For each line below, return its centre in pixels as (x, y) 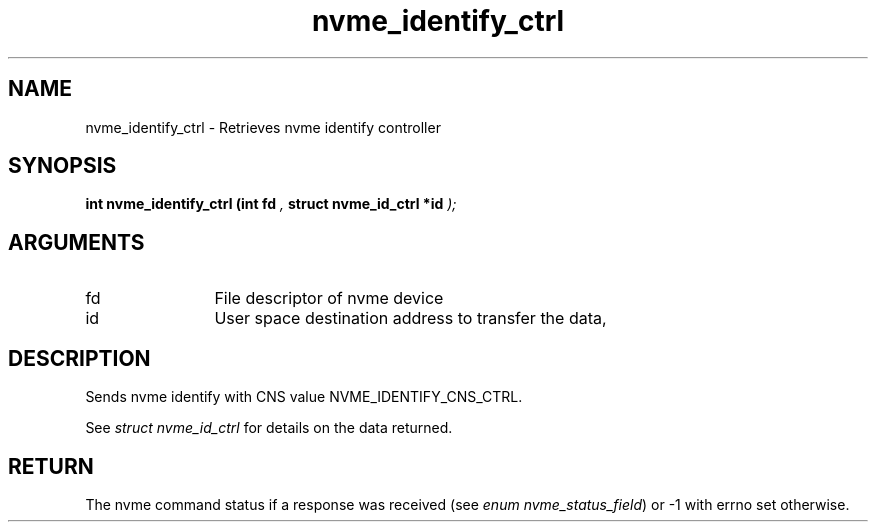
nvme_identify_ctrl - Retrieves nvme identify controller (263, 127)
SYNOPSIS (62, 166)
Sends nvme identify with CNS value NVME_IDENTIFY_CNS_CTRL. (304, 397)
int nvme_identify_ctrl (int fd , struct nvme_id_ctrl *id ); (271, 204)
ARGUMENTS (76, 242)
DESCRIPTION (79, 358)
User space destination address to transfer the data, (410, 318)
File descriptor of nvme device (329, 298)
